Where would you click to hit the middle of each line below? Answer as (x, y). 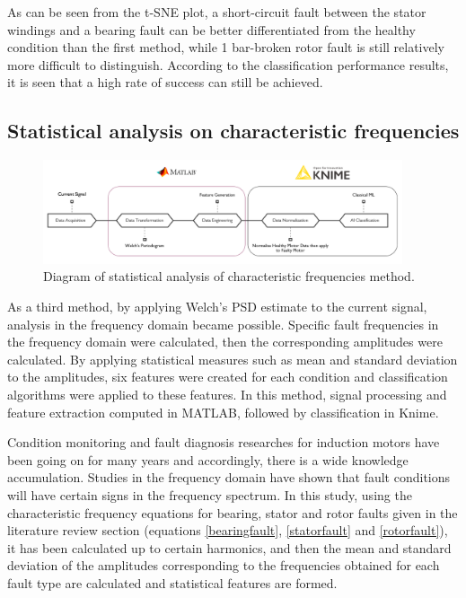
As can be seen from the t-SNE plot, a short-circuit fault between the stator (217, 12)
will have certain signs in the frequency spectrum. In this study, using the (210, 494)
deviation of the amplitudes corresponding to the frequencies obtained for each (224, 565)
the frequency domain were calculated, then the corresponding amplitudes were (225, 342)
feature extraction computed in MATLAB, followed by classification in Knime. (223, 412)
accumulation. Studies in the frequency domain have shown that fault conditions (229, 477)
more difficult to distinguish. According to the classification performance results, (228, 64)
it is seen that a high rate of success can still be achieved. (165, 82)
